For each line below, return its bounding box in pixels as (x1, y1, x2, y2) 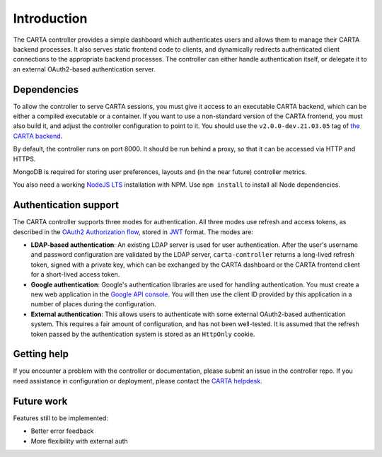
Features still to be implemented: (13, 414, 109, 422)
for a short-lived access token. (30, 270, 120, 279)
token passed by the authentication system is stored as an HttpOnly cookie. (30, 330, 255, 338)
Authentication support (13, 199, 120, 212)
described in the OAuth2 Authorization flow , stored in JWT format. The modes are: (13, 227, 254, 236)
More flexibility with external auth (30, 436, 128, 445)
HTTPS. (13, 154, 36, 163)
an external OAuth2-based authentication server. (13, 64, 156, 74)
